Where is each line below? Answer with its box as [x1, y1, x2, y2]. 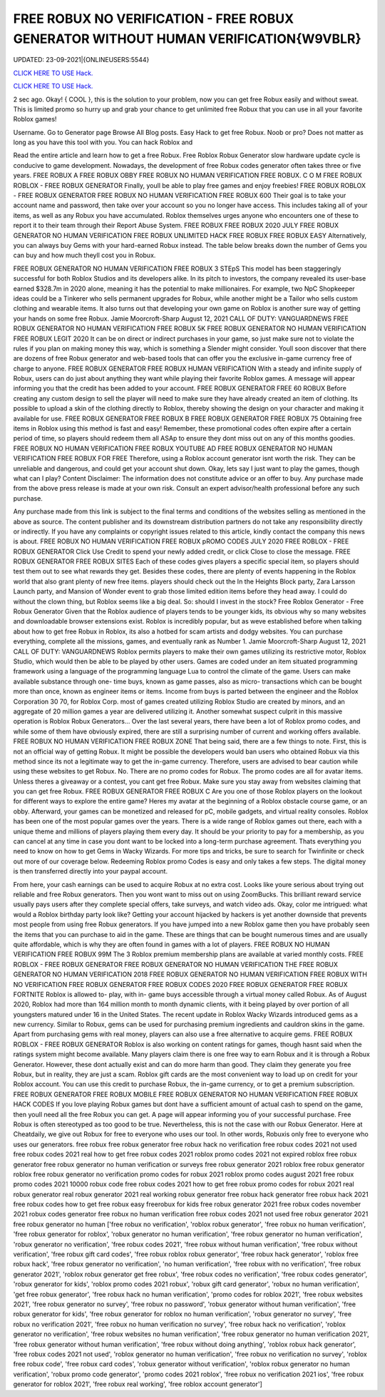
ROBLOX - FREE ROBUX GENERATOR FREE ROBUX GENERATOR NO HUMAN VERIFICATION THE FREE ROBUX [13, 960, 339, 968]
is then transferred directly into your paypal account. [13, 867, 168, 876]
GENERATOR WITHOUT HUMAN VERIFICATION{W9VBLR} [13, 31, 361, 46]
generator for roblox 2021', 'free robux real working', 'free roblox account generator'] [13, 1380, 263, 1388]
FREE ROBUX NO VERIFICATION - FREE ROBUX [13, 11, 294, 26]
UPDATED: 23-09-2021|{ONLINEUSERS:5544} [13, 56, 150, 64]
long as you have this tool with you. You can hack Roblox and [13, 138, 193, 146]
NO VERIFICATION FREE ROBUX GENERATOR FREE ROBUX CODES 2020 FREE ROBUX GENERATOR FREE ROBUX [13, 980, 349, 988]
